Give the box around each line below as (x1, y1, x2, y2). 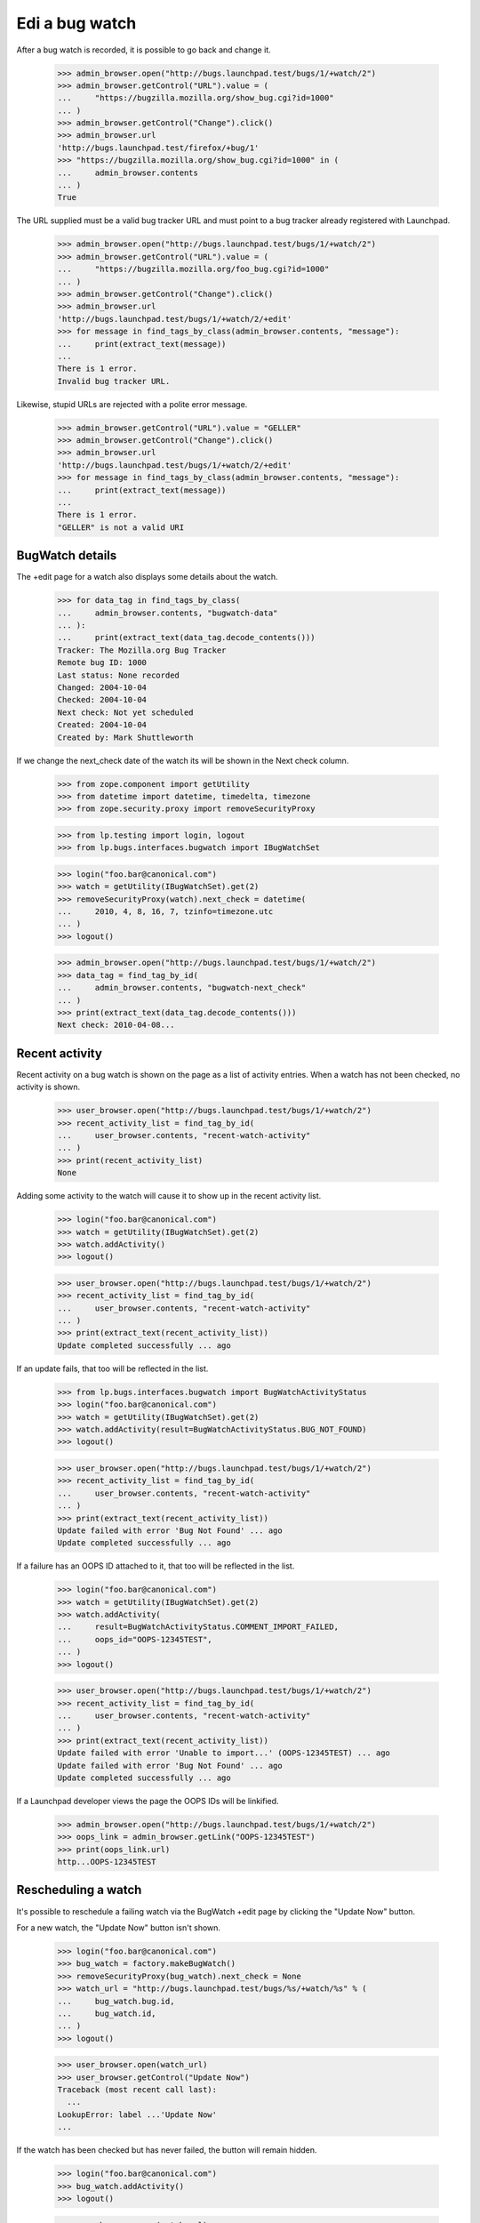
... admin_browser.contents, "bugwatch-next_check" (57, 983, 307, 993)
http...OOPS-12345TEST (57, 1857, 156, 1867)
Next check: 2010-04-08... (57, 1020, 175, 1031)
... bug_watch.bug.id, (57, 1996, 175, 2006)
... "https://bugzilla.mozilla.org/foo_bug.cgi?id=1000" (57, 264, 330, 275)
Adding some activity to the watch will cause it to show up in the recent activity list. (16, 1191, 322, 1201)
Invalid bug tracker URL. (57, 376, 171, 386)
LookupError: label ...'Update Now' (57, 2109, 218, 2120)
